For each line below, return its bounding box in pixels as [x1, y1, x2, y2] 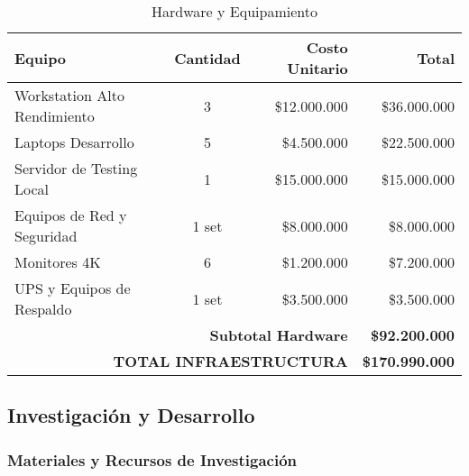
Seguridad [14, 225, 78, 246]
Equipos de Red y [14, 205, 127, 225]
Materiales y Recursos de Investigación [7, 448, 298, 471]
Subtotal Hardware [209, 325, 348, 345]
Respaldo [14, 298, 72, 319]
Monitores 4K [14, 252, 101, 272]
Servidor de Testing [14, 158, 138, 178]
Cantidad [174, 47, 241, 69]
